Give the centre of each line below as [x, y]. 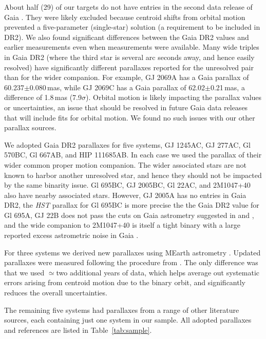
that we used [24, 272]
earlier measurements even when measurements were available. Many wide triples [132, 47]
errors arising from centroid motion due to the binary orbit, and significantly [125, 282]
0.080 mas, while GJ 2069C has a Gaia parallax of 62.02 [117, 87]
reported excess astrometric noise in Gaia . [71, 235]
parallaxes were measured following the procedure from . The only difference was [131, 262]
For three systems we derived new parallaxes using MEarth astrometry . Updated [132, 252]
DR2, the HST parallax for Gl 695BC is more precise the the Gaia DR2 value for [132, 205]
